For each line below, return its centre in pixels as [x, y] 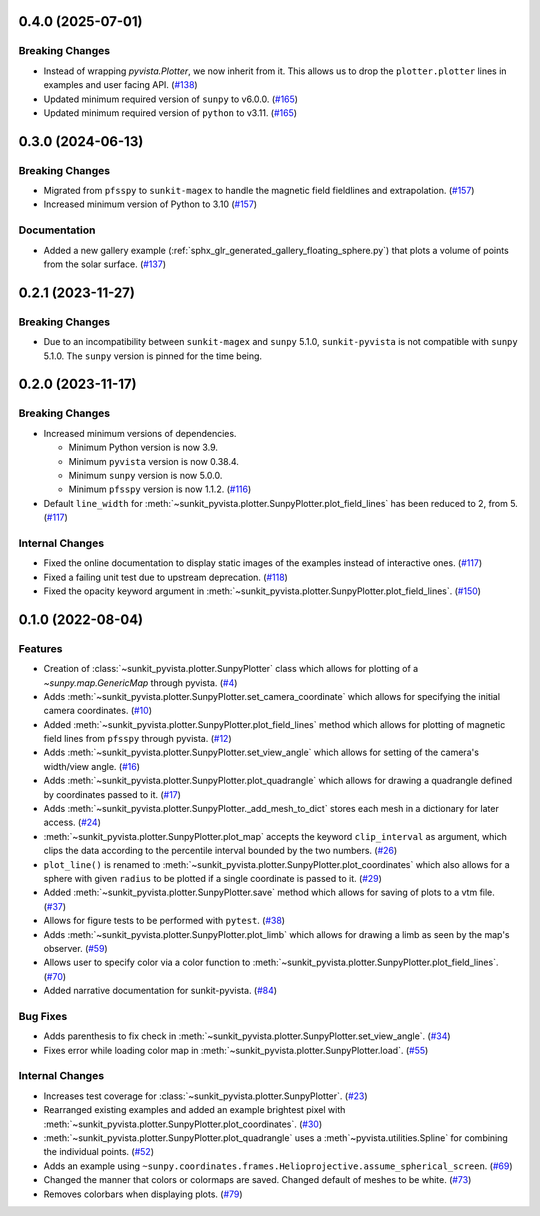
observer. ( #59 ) [76, 948]
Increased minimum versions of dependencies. [140, 433]
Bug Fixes [43, 1016]
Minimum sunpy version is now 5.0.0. [145, 475]
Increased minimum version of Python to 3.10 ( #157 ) [150, 204]
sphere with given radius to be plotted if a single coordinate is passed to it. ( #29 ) [212, 878]
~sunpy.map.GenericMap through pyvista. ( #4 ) [140, 682]
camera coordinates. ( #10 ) [97, 711]
